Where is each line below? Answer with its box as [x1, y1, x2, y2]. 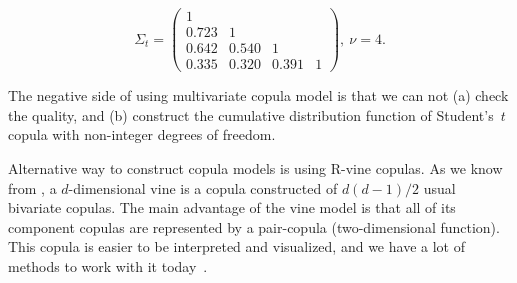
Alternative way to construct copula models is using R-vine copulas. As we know [8, 157, 503, 178]
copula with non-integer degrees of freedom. [8, 124, 276, 145]
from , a [8, 177, 57, 198]
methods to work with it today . [8, 255, 208, 276]
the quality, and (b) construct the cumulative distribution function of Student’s [8, 104, 494, 125]
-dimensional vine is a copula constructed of [68, 177, 338, 198]
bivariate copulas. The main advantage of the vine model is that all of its [8, 197, 456, 218]
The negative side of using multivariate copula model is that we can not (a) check [8, 85, 509, 106]
